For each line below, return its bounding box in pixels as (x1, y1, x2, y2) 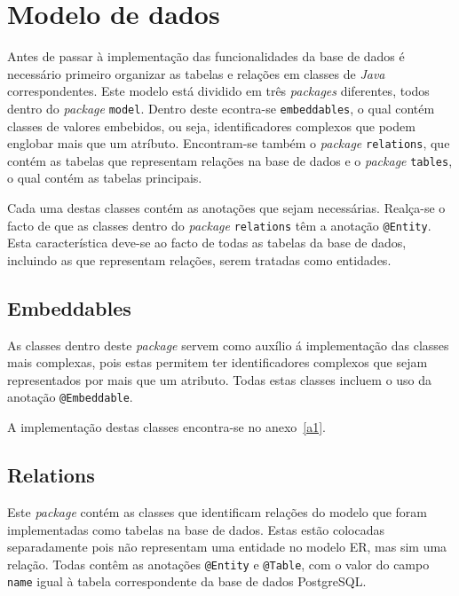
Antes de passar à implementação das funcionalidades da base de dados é (7, 47, 405, 66)
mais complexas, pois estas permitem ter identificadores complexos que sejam (7, 353, 428, 372)
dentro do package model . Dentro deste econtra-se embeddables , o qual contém (7, 98, 435, 117)
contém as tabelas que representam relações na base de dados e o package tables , (7, 151, 453, 169)
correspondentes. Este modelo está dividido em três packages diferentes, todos (7, 82, 430, 100)
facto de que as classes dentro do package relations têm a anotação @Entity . (7, 216, 431, 234)
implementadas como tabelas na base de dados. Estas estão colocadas (7, 520, 385, 538)
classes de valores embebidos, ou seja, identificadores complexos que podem (7, 116, 415, 135)
